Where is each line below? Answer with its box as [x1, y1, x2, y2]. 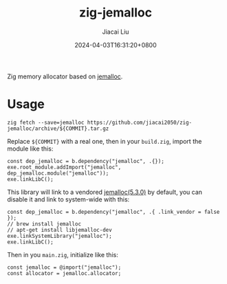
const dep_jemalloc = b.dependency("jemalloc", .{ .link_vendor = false [7, 208, 220, 215]
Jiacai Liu [102, 28, 129, 36]
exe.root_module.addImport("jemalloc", [7, 164, 122, 171]
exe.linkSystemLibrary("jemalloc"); [7, 232, 112, 239]
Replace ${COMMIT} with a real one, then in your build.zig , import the [7, 137, 202, 145]
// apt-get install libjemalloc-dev [7, 226, 112, 233]
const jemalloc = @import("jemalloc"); [7, 263, 122, 271]
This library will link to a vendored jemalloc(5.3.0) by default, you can [7, 188, 203, 196]
